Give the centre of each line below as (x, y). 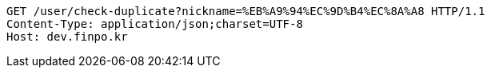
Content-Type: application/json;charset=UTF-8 (155, 24)
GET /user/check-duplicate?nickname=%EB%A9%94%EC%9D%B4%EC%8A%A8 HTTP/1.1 (246, 11)
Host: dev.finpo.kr (67, 37)
